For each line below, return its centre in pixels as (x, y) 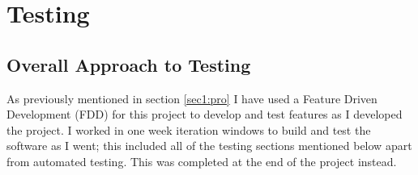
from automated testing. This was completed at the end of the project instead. (202, 161)
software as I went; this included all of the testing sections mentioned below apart (209, 146)
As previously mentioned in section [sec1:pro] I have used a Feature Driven (192, 98)
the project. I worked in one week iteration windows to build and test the (189, 129)
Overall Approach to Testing (129, 64)
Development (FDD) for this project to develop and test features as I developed (205, 114)
